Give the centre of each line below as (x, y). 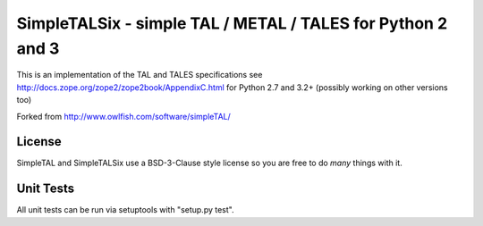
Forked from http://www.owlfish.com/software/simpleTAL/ (124, 116)
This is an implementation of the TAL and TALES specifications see (140, 75)
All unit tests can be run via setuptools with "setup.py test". (125, 210)
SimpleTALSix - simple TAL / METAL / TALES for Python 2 (232, 23)
